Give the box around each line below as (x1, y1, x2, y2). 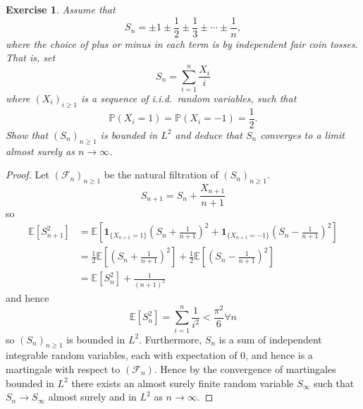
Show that (6, 127, 49, 142)
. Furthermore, (139, 331, 202, 346)
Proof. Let (6, 167, 49, 182)
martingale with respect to (6, 361, 121, 376)
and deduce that (175, 127, 242, 142)
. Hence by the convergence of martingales (154, 361, 336, 376)
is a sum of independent (219, 331, 322, 346)
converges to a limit (260, 127, 345, 142)
